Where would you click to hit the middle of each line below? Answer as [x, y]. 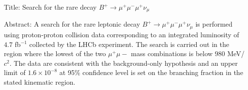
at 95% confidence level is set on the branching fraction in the [151, 72]
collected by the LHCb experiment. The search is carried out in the [129, 44]
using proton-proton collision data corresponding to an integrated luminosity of [122, 34]
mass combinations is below [172, 53]
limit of [15, 72]
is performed [214, 24]
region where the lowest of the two [55, 53]
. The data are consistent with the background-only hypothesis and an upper [124, 63]
